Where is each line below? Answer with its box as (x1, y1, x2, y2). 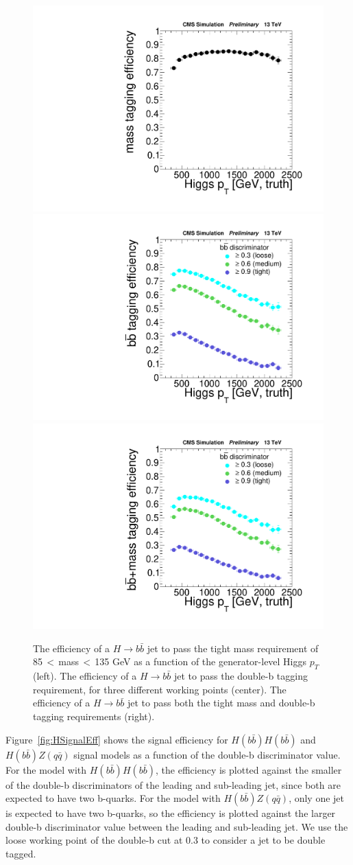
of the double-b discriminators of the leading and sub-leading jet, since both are (5, 777, 341, 792)
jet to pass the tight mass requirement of (147, 641, 319, 655)
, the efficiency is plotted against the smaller (156, 762, 342, 776)
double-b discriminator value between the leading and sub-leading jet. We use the (5, 819, 348, 833)
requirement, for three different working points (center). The (33, 682, 287, 696)
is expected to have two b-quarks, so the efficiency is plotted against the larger (5, 806, 336, 820)
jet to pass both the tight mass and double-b (127, 695, 315, 710)
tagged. (5, 846, 36, 860)
